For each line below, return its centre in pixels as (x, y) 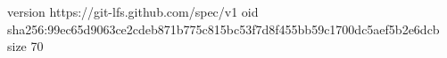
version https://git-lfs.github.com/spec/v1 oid (133, 11)
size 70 (25, 46)
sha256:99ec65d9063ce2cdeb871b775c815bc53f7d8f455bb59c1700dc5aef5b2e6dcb (223, 29)
